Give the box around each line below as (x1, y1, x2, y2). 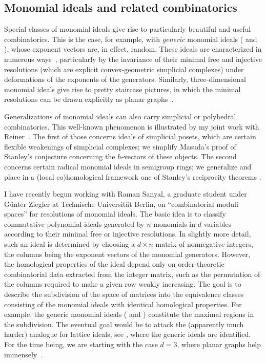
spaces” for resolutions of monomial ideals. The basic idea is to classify (4, 208, 226, 219)
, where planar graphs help (177, 339, 261, 350)
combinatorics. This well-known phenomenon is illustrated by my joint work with (4, 121, 259, 132)
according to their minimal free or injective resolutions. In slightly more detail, (4, 228, 251, 239)
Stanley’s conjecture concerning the (4, 151, 115, 162)
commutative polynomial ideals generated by (4, 218, 145, 229)
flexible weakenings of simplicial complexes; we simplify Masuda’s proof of (4, 141, 236, 152)
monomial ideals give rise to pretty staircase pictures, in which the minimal (4, 83, 241, 94)
